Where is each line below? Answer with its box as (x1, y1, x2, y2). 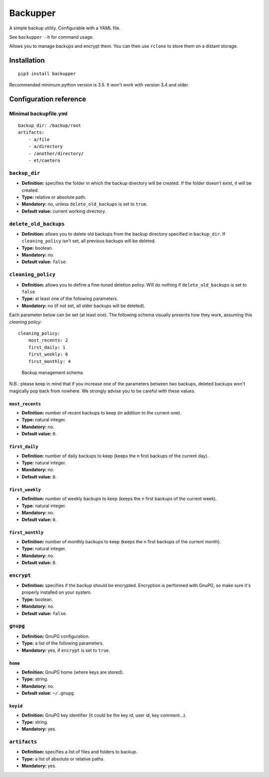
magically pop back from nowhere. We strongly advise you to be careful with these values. (9, 388, 196, 394)
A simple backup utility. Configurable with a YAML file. (9, 25, 121, 31)
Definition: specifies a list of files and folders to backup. (21, 749, 137, 755)
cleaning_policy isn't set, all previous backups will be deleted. (21, 238, 156, 244)
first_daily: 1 (28, 345, 66, 350)
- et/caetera (28, 158, 60, 163)
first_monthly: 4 (28, 359, 71, 364)
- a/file (28, 136, 50, 142)
